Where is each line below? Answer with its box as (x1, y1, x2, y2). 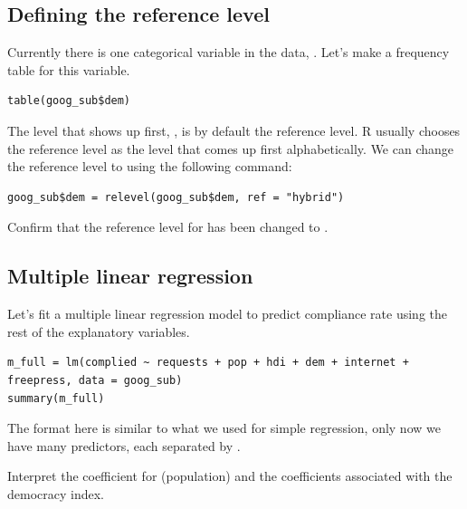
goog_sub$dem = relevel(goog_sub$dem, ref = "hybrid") (7, 190, 345, 204)
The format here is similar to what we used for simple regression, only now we (7, 418, 441, 437)
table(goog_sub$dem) (7, 94, 131, 108)
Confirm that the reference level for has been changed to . (7, 217, 329, 236)
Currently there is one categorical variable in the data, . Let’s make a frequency (7, 43, 450, 62)
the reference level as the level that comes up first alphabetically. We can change (7, 139, 454, 158)
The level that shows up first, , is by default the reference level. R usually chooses (7, 120, 461, 139)
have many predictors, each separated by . (7, 436, 241, 455)
